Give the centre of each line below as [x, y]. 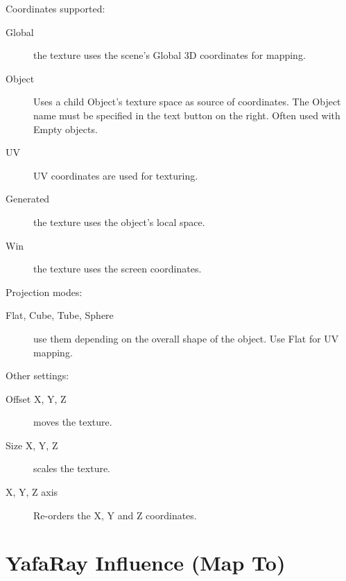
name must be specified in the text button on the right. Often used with [187, 115]
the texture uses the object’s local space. [119, 222]
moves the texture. [73, 422]
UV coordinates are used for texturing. [116, 175]
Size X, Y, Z [32, 445]
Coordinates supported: [55, 8]
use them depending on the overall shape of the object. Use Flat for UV [186, 338]
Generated [28, 199]
